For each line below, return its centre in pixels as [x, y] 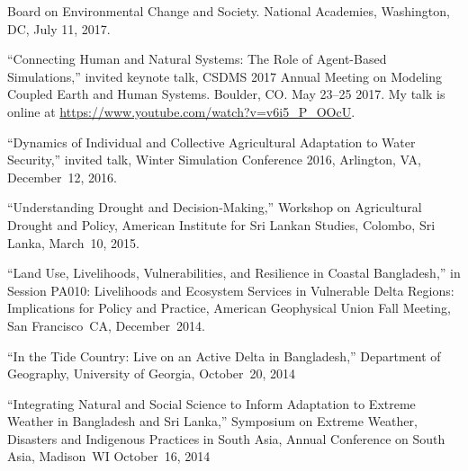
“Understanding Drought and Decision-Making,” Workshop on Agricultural [215, 207]
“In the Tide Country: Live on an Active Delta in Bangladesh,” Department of [224, 355]
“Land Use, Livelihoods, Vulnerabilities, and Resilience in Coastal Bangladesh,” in [234, 273]
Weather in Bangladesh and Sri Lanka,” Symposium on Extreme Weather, [212, 421]
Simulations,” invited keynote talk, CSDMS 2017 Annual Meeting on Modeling [225, 76]
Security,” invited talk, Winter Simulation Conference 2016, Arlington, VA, [214, 160]
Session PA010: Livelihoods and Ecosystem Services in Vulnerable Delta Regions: [231, 290]
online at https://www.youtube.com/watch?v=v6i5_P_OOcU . [181, 111]
